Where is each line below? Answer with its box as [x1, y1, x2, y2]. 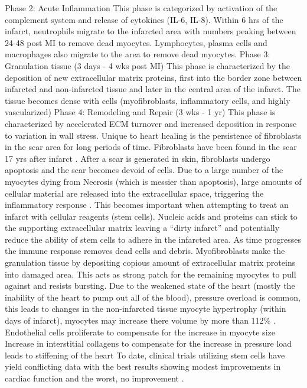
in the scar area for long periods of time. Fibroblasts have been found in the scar [5, 141, 297, 153]
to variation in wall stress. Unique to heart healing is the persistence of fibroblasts [5, 129, 302, 141]
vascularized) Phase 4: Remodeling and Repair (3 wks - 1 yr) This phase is [5, 106, 276, 118]
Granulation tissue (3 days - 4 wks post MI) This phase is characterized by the [5, 59, 290, 71]
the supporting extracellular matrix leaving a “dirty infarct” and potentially [5, 221, 280, 234]
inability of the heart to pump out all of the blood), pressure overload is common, [5, 291, 301, 303]
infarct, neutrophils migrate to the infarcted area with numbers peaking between [5, 25, 296, 37]
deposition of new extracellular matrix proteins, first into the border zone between [5, 71, 302, 83]
